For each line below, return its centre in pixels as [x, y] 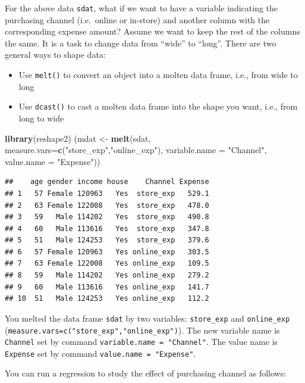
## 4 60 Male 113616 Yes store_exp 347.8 [107, 228]
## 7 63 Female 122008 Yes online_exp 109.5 [107, 264]
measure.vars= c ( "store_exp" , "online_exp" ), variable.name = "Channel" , [136, 150]
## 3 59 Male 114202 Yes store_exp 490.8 [107, 217]
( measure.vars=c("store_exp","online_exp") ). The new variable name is [142, 330]
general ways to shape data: [55, 55]
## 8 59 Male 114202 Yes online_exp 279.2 [107, 275]
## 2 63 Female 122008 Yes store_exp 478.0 [107, 205]
